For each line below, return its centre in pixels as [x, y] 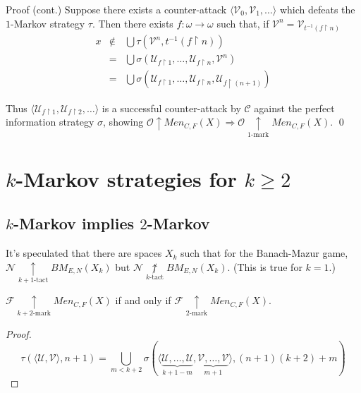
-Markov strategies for [126, 178]
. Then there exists [133, 23]
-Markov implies [74, 223]
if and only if [143, 300]
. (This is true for [265, 266]
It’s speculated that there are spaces [84, 253]
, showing [123, 122]
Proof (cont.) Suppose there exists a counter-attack [116, 9]
